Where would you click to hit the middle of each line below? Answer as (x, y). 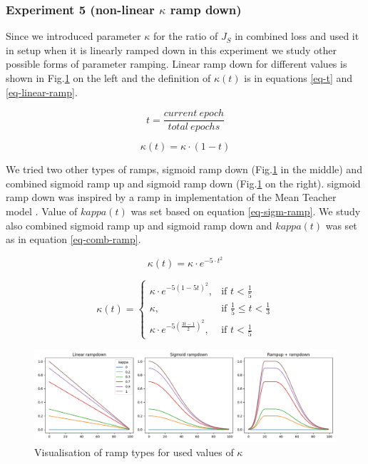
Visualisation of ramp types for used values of (134, 452)
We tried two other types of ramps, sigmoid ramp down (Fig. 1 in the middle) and (184, 169)
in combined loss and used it (297, 36)
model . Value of (42, 211)
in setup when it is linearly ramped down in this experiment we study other (172, 50)
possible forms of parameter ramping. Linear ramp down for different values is (177, 64)
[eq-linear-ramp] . (42, 92)
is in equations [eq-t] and (298, 78)
